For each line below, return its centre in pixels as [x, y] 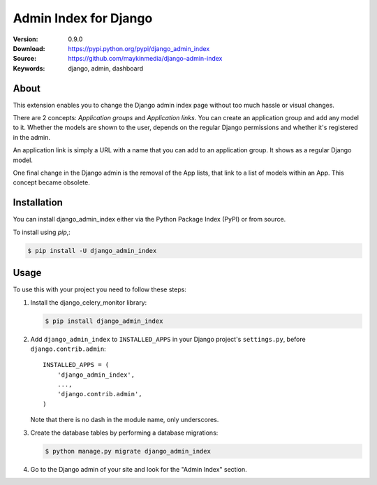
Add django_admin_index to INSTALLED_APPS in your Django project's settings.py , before [168, 339]
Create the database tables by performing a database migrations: [124, 433]
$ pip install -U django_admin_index [92, 251]
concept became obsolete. [51, 182]
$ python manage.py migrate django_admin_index [128, 451]
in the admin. [31, 137]
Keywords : [29, 68]
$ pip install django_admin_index [104, 321]
